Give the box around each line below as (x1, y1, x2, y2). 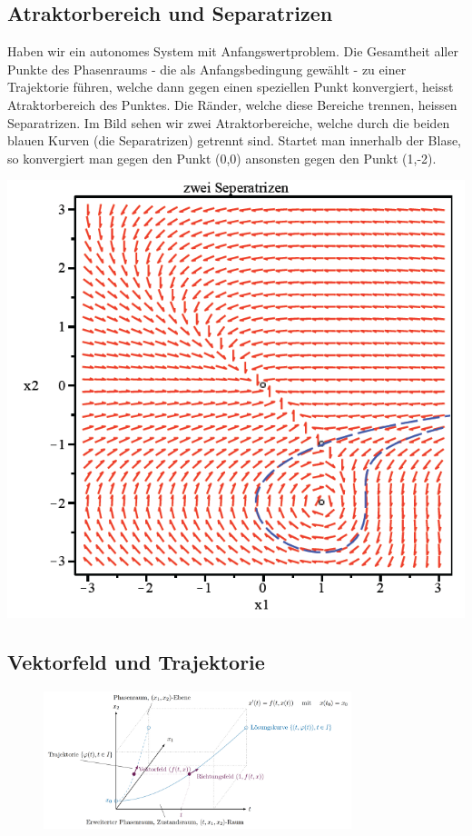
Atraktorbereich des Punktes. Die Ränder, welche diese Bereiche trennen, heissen (7, 95, 457, 114)
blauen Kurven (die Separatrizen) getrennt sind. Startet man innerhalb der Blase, (7, 131, 462, 150)
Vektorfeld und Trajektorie (7, 647, 265, 675)
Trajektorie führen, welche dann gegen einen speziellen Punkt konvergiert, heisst (7, 77, 454, 96)
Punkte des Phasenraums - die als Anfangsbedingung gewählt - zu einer (7, 59, 407, 78)
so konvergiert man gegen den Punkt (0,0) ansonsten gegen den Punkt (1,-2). (7, 148, 437, 167)
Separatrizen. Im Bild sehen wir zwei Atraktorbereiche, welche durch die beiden (7, 113, 450, 132)
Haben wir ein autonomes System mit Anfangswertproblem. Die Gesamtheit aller (7, 42, 458, 61)
